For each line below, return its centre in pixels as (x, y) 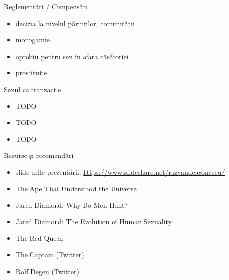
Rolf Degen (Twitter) (47, 271)
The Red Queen (39, 238)
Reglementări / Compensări (46, 6)
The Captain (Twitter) (50, 254)
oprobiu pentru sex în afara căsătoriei (72, 56)
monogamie (33, 40)
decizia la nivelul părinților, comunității (75, 23)
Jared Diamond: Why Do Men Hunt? (72, 205)
